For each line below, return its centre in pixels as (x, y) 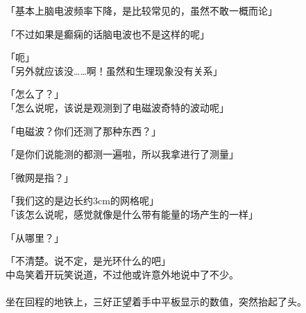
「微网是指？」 (40, 177)
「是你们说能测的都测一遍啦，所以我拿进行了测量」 (122, 154)
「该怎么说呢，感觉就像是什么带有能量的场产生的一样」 (132, 214)
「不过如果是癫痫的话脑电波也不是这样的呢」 (108, 34)
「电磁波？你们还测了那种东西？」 (83, 131)
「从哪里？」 (35, 237)
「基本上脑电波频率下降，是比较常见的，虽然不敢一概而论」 (142, 10)
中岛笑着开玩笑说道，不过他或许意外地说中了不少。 (122, 274)
